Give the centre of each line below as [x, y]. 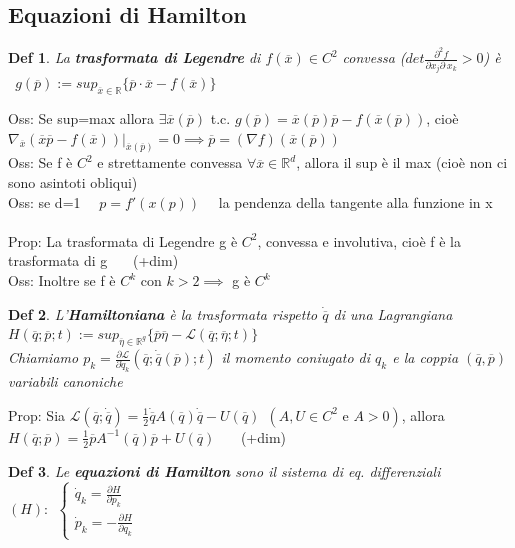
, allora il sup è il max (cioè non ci [402, 162]
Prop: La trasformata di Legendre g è [123, 240]
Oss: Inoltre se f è [62, 280]
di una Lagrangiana [393, 313]
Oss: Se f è [40, 162]
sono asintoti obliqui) [73, 182]
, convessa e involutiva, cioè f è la [359, 240]
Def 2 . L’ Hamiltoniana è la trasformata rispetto [163, 313]
